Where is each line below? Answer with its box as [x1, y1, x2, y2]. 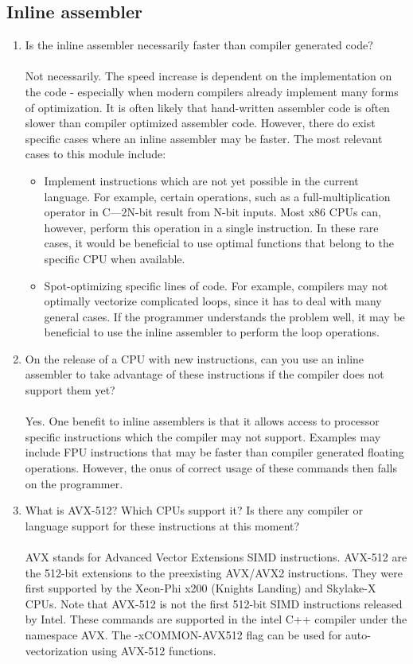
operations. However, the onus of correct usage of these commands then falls [25, 460, 398, 476]
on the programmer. [25, 475, 123, 491]
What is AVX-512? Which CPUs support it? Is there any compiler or [25, 502, 363, 518]
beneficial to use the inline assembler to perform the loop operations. [44, 324, 380, 340]
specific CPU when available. [44, 250, 185, 266]
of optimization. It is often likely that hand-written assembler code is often [25, 99, 390, 115]
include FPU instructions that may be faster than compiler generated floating [25, 444, 404, 460]
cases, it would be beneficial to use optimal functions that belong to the [44, 235, 394, 251]
